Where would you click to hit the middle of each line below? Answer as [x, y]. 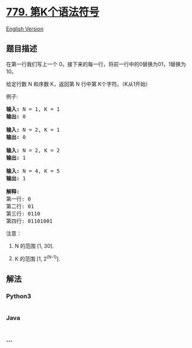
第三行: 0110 [23, 213]
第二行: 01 [20, 206]
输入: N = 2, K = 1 [33, 130]
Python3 [18, 296]
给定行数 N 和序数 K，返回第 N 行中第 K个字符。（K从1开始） [78, 84]
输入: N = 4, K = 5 [33, 171]
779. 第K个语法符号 [53, 12]
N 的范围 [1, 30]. [34, 246]
